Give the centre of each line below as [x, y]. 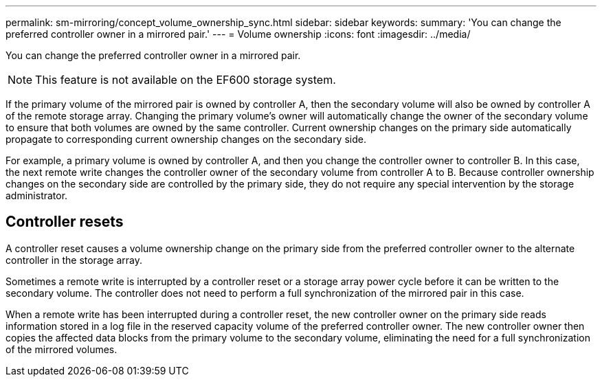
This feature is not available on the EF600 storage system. [186, 80]
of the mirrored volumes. [62, 349]
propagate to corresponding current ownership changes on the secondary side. [186, 139]
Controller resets [65, 222]
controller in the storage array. [74, 260]
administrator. [37, 195]
